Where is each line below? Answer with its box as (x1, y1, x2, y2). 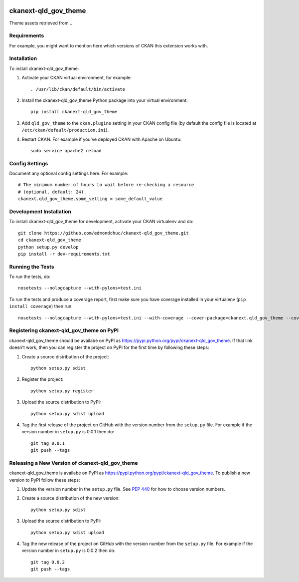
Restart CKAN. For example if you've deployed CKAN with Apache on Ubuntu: (21, 136, 182, 142)
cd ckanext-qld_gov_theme (18, 237, 82, 243)
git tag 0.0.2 (30, 559, 65, 565)
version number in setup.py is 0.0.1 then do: (21, 429, 115, 435)
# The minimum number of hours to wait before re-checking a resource (18, 182, 194, 188)
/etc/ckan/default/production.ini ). (21, 127, 109, 133)
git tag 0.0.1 (30, 440, 65, 446)
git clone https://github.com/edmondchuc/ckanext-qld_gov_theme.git (18, 230, 189, 236)
